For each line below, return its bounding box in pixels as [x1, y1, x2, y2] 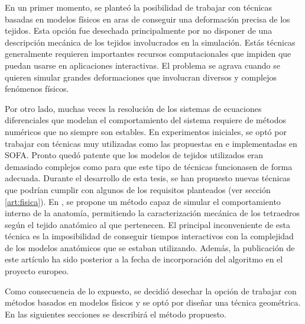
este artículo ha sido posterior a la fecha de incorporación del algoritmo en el [5, 253, 283, 265]
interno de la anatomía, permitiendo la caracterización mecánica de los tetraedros [5, 207, 300, 219]
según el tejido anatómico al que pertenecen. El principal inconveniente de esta [5, 218, 291, 230]
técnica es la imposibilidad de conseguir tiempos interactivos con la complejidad [5, 230, 294, 242]
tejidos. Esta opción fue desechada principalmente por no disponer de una [5, 24, 272, 37]
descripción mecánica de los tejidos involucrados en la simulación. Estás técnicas [5, 36, 296, 48]
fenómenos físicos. [5, 82, 69, 95]
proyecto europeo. [5, 265, 69, 277]
